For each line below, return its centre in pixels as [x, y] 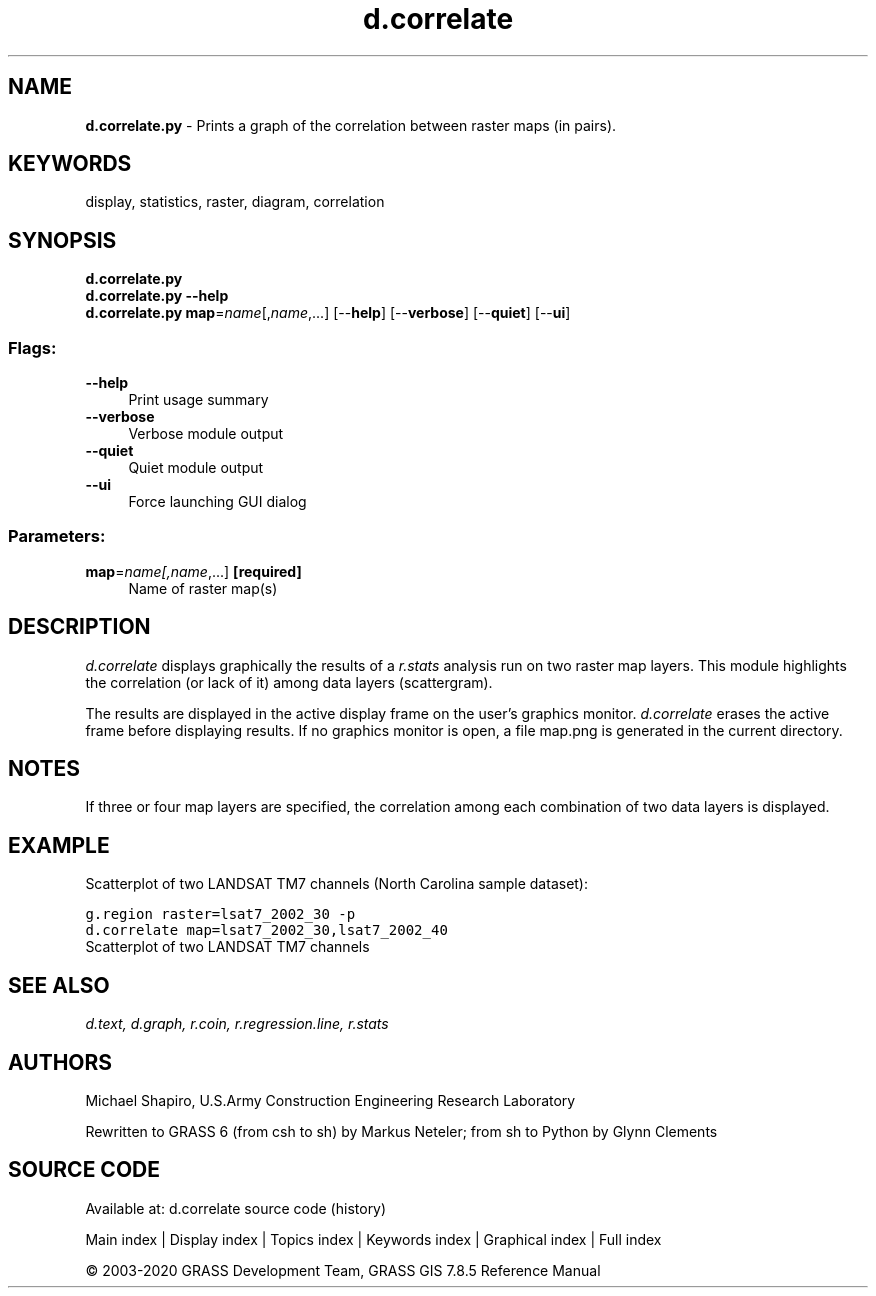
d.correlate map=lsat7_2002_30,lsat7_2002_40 [266, 930]
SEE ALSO [59, 985]
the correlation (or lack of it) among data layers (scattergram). [289, 682]
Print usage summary [198, 400]
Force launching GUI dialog [217, 502]
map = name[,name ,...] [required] [193, 571]
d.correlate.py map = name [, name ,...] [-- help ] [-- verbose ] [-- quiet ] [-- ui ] [328, 313]
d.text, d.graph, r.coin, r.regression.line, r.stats [237, 1024]
